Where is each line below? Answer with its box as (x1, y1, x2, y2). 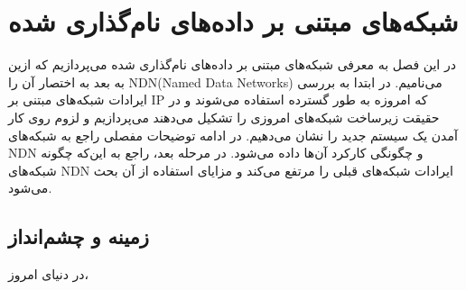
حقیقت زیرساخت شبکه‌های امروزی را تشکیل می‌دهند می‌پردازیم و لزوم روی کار (8, 107, 440, 126)
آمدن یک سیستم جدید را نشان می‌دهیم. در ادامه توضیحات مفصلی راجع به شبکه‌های (8, 125, 458, 144)
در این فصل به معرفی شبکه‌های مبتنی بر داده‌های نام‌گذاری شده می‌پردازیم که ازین (8, 55, 456, 74)
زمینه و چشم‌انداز (8, 222, 149, 250)
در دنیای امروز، (8, 265, 89, 284)
